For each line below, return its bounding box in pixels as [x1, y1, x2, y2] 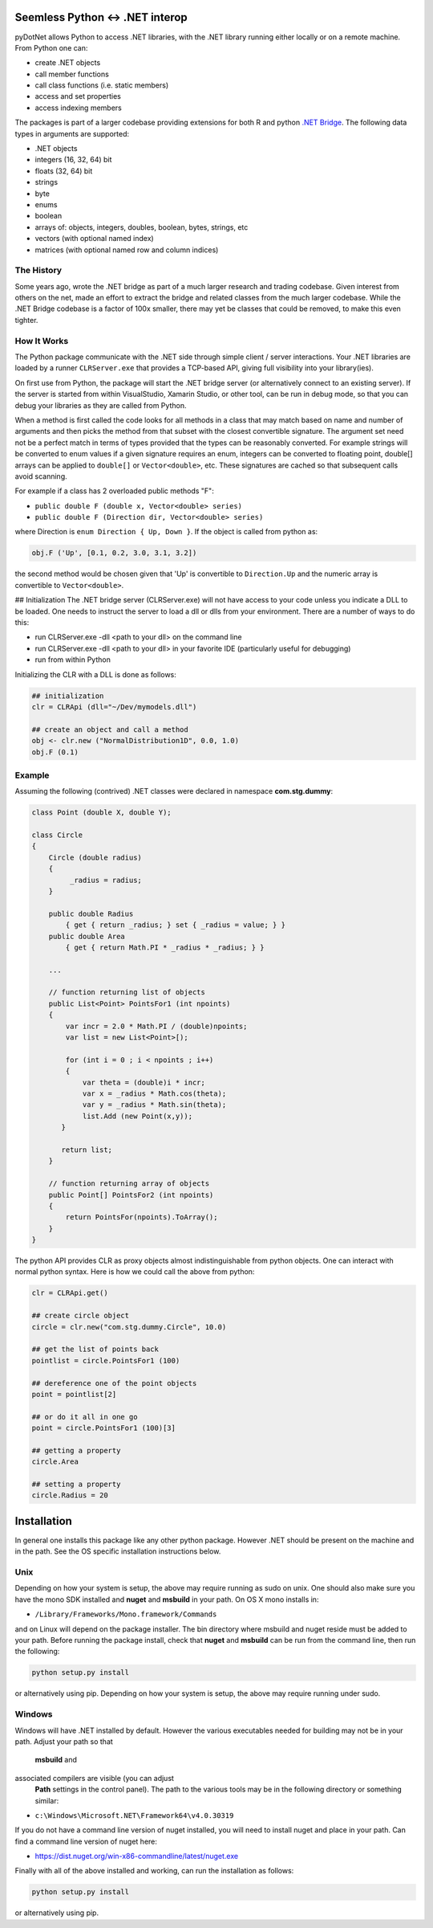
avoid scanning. [14, 471, 67, 481]
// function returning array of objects [48, 1179, 210, 1188]
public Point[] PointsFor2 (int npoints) [48, 1190, 214, 1199]
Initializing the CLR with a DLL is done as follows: [14, 669, 176, 679]
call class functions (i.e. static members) [34, 80, 169, 90]
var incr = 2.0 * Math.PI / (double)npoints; [65, 1021, 248, 1031]
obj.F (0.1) [31, 747, 79, 757]
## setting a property [31, 1480, 121, 1489]
